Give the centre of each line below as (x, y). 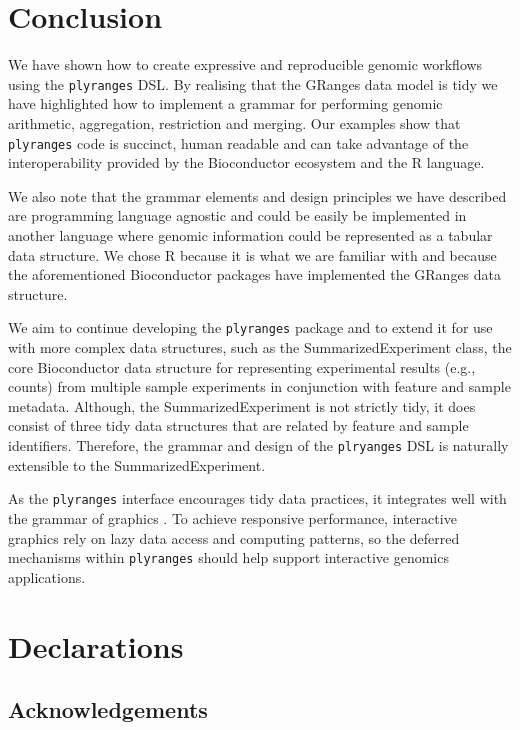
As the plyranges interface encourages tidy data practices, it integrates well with (257, 498)
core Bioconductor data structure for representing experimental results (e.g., (242, 366)
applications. (47, 576)
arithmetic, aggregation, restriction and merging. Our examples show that (234, 122)
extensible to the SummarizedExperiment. (137, 464)
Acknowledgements (108, 709)
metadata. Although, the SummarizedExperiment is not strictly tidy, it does (242, 405)
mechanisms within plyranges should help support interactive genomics (228, 557)
